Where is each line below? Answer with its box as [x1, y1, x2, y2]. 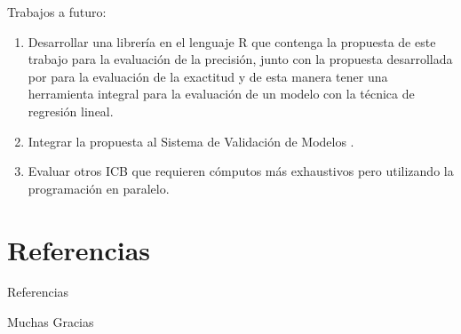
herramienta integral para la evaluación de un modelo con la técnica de [28, 84, 415, 103]
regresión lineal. [28, 101, 114, 120]
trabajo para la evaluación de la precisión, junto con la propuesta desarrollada [28, 50, 453, 68]
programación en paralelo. [28, 179, 170, 197]
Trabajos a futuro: [7, 3, 107, 20]
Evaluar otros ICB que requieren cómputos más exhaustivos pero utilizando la [28, 162, 454, 180]
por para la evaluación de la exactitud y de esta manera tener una [28, 67, 388, 85]
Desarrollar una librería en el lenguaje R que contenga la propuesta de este [28, 32, 436, 51]
